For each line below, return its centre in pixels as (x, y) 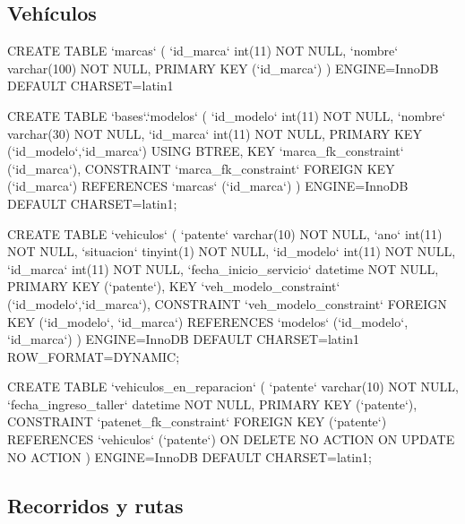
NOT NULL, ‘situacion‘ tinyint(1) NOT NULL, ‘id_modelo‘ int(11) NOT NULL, (232, 251)
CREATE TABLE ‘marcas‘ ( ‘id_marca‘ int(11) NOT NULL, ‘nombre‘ (203, 51)
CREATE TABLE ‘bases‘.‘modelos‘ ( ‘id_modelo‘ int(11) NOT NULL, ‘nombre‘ (227, 115)
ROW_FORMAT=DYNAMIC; (94, 356)
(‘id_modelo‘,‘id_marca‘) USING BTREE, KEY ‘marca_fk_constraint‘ (206, 151)
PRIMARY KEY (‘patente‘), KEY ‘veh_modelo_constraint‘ (174, 286)
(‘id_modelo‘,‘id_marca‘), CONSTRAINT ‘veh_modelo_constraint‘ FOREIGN (227, 303)
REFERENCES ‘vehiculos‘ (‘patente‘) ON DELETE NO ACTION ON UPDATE (231, 439)
